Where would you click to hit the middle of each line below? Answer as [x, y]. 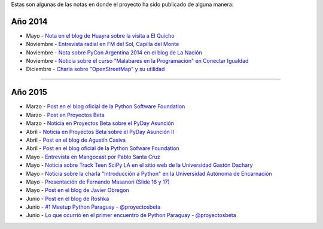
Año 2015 [29, 92]
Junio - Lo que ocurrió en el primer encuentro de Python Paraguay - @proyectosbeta [131, 215]
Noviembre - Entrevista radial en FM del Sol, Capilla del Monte [103, 44]
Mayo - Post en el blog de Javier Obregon [78, 190]
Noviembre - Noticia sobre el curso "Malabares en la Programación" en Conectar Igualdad [137, 61]
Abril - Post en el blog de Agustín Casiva [76, 140]
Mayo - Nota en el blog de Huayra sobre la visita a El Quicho [100, 35]
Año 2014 [29, 21]
